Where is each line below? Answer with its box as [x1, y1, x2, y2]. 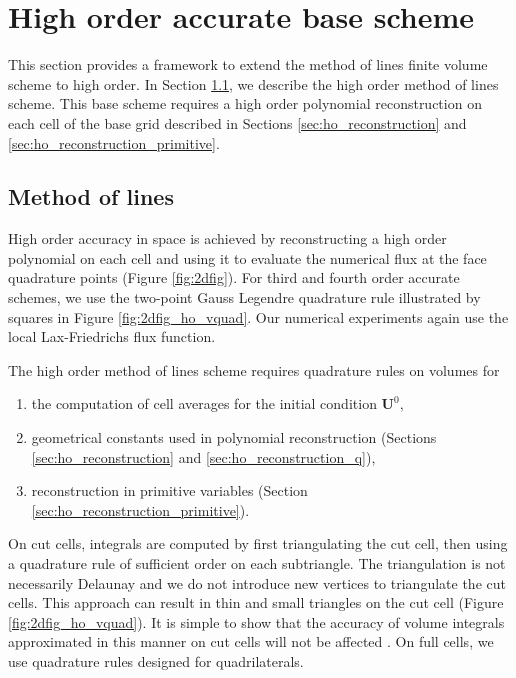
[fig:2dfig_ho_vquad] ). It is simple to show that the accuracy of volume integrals [8, 611, 505, 632]
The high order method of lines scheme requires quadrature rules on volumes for [8, 359, 500, 380]
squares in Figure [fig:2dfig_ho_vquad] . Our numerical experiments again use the [8, 306, 509, 327]
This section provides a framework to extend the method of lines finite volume [8, 54, 488, 75]
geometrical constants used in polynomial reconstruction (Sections [31, 427, 437, 448]
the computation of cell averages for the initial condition [31, 393, 377, 414]
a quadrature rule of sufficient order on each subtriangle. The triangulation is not [8, 553, 506, 574]
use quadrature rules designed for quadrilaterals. [8, 650, 304, 671]
